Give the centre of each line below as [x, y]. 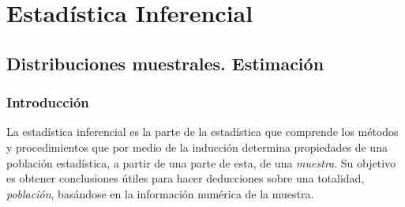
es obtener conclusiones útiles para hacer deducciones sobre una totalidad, [186, 178]
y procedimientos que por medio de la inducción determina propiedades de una [197, 147]
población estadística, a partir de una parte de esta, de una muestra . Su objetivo [201, 162]
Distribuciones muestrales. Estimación [165, 63]
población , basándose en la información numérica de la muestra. [160, 193]
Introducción [48, 102]
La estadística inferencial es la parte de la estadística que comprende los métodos [202, 132]
